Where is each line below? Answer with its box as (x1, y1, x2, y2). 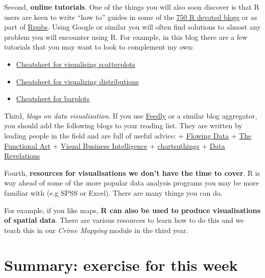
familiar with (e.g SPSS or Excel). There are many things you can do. (4, 187, 223, 198)
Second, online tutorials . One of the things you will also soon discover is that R (4, 2, 259, 12)
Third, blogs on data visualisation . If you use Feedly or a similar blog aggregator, (4, 110, 257, 121)
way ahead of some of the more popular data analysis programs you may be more (4, 177, 259, 188)
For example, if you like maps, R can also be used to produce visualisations (4, 204, 261, 215)
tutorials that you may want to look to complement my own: (4, 41, 194, 52)
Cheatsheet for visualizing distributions (16, 76, 139, 86)
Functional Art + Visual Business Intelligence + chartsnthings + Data (4, 140, 225, 151)
